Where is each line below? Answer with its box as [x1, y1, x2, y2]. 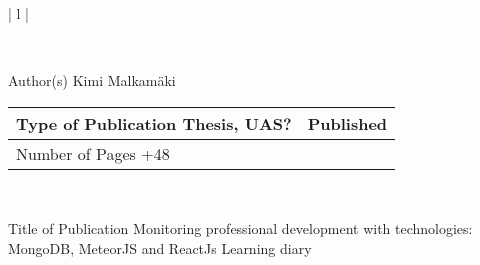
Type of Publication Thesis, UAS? [16, 111, 292, 135]
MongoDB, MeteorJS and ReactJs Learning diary [8, 237, 312, 258]
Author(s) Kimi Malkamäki [8, 70, 176, 91]
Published [307, 111, 388, 135]
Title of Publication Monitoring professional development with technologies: [8, 218, 473, 239]
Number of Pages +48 [16, 141, 170, 165]
